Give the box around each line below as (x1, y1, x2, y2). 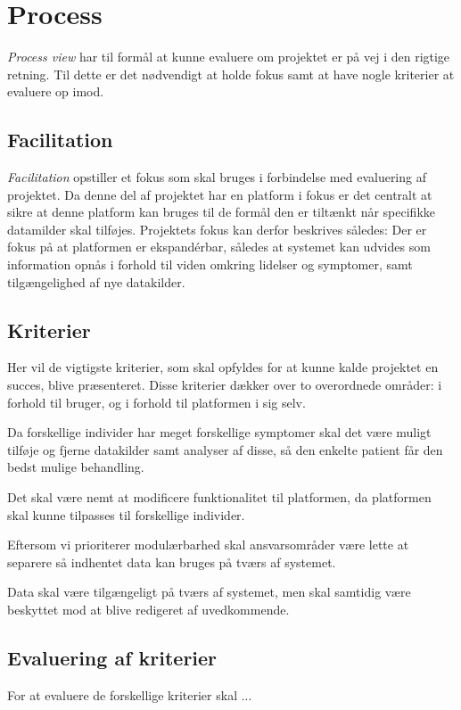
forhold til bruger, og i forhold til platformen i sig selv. (7, 392, 306, 411)
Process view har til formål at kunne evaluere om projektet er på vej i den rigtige (7, 47, 450, 66)
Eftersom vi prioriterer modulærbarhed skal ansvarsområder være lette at (7, 535, 409, 554)
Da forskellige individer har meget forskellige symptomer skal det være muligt (7, 423, 432, 442)
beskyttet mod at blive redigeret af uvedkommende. (7, 600, 290, 618)
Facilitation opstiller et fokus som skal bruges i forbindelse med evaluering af (7, 168, 426, 186)
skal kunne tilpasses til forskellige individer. (7, 505, 245, 524)
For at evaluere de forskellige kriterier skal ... (7, 685, 252, 704)
